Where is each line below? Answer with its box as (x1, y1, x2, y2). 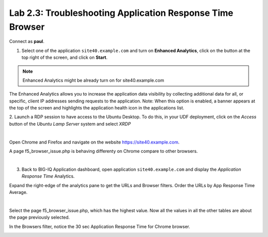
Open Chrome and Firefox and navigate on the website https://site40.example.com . (9, 139, 180, 145)
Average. (9, 189, 28, 195)
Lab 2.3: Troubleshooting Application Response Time (9, 7, 233, 18)
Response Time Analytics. (21, 173, 75, 179)
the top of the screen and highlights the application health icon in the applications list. (9, 105, 185, 111)
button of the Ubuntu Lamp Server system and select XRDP (9, 121, 131, 127)
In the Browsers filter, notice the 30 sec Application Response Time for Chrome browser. (9, 223, 191, 230)
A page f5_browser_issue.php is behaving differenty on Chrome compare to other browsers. (9, 148, 198, 154)
